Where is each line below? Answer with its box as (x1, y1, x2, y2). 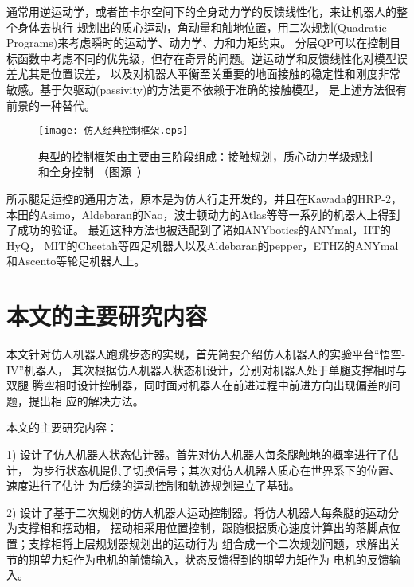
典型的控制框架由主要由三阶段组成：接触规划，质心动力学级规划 (38, 147, 373, 164)
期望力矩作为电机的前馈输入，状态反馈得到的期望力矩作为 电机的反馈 (28, 550, 389, 567)
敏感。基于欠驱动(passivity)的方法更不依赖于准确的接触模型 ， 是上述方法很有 (6, 80, 408, 97)
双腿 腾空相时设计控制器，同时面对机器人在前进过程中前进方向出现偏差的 (6, 377, 389, 393)
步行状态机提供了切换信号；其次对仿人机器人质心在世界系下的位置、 (43, 461, 400, 478)
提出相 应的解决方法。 (28, 392, 144, 409)
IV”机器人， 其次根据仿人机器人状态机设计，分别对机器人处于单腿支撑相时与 (6, 361, 407, 378)
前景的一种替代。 (6, 96, 96, 113)
